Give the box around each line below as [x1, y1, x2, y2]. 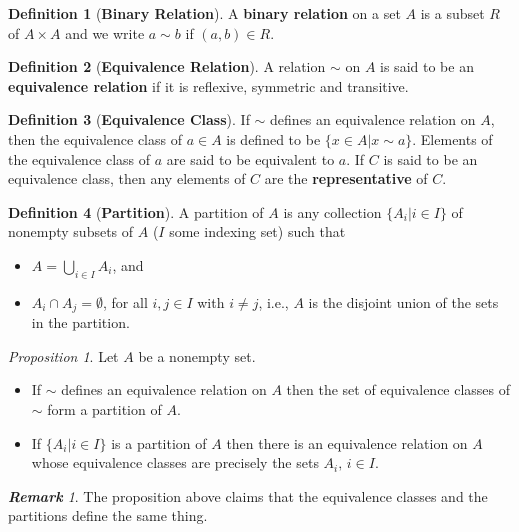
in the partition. [31, 312, 130, 333]
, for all [103, 291, 148, 312]
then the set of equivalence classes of [286, 379, 511, 400]
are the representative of [264, 168, 428, 189]
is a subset [420, 3, 485, 23]
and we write [65, 22, 145, 43]
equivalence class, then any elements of [8, 168, 246, 189]
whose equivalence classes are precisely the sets [31, 452, 319, 473]
